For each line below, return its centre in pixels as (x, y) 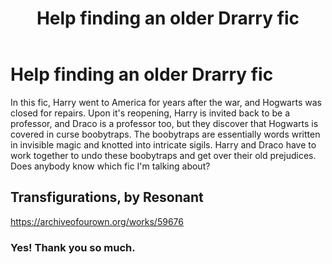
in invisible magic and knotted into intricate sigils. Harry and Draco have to (163, 144)
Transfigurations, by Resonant (107, 197)
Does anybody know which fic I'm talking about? (110, 166)
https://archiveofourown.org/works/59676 (97, 221)
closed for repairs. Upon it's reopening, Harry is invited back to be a (150, 113)
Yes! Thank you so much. (73, 247)
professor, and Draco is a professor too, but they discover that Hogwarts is (164, 123)
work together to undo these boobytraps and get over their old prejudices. (163, 155)
